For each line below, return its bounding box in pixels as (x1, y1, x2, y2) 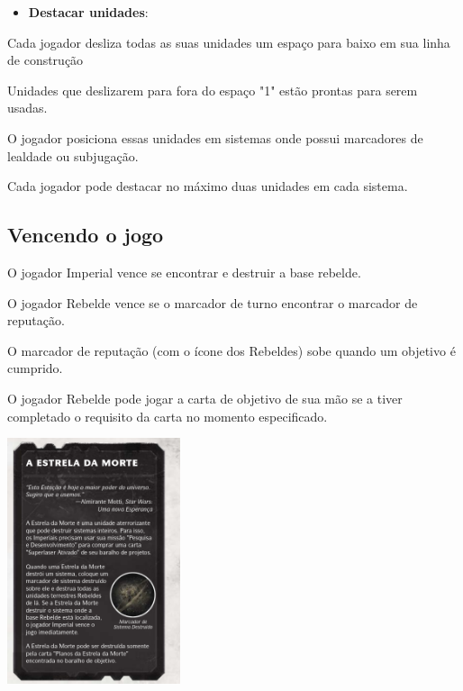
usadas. (7, 98, 48, 117)
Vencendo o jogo (7, 221, 164, 249)
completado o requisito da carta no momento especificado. (7, 406, 328, 425)
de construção (7, 50, 84, 69)
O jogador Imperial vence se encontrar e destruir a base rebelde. (7, 262, 361, 281)
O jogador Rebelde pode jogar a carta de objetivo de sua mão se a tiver (7, 388, 403, 407)
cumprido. (7, 359, 63, 377)
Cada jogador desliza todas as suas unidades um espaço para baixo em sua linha (7, 32, 450, 51)
